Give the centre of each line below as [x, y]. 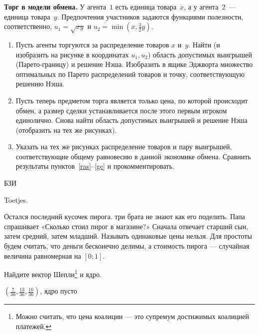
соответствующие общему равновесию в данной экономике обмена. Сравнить [133, 156]
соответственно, [28, 26]
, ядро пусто [59, 291]
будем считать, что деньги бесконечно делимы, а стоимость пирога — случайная [127, 246]
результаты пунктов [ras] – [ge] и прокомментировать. [95, 166]
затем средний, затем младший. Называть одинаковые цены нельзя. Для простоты [128, 236]
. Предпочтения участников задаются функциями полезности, [150, 16]
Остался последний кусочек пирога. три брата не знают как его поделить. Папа [125, 216]
